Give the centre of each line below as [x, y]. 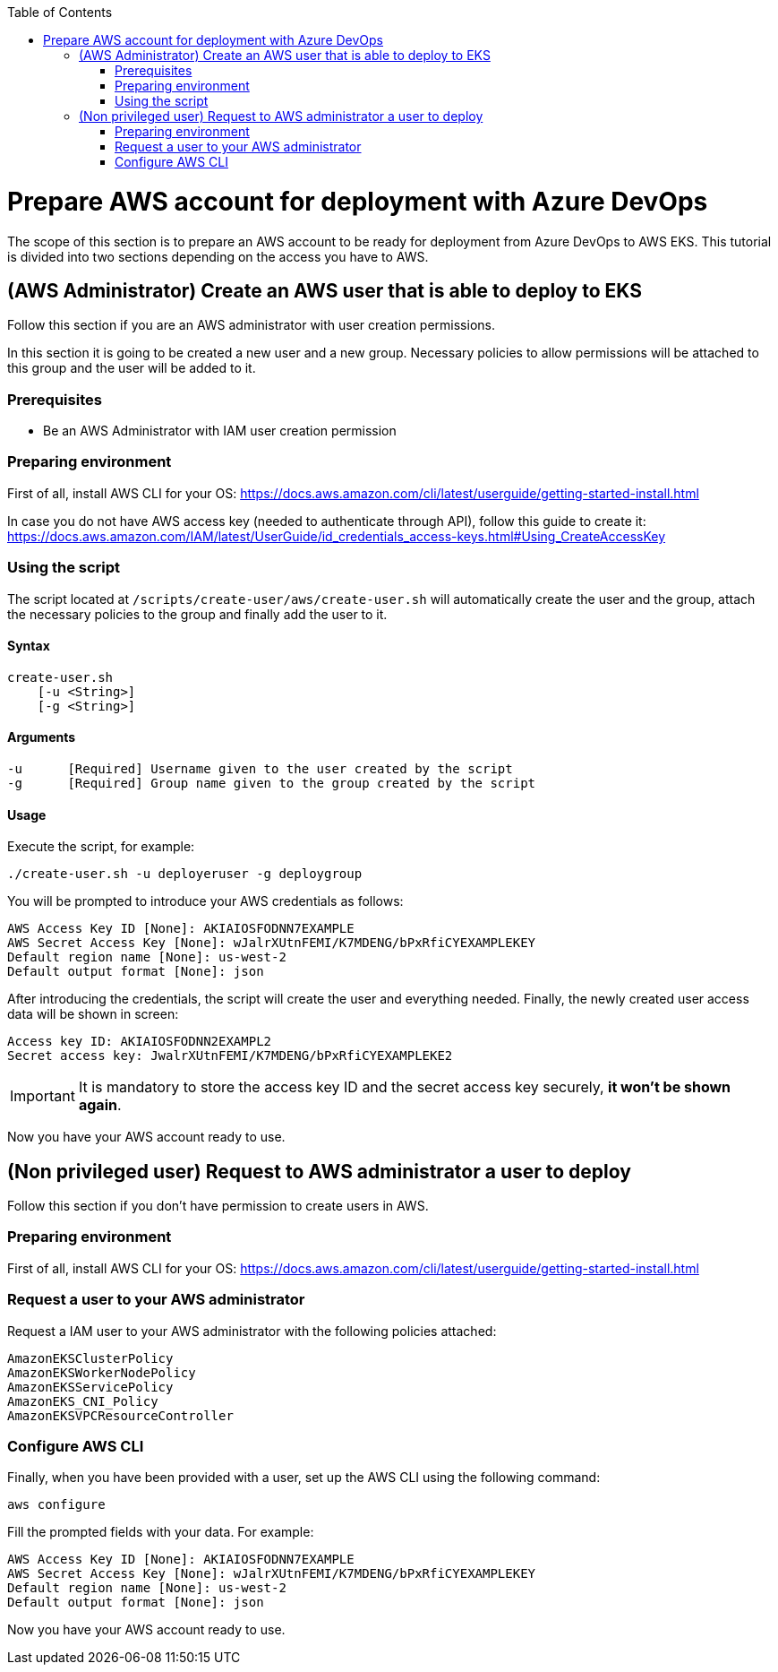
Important [43, 1096]
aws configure [56, 1505]
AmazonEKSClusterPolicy [90, 1358]
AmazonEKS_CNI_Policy [83, 1401]
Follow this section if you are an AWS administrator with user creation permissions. [251, 325]
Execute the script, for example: [101, 847]
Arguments [42, 737]
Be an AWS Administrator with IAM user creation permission [220, 431]
